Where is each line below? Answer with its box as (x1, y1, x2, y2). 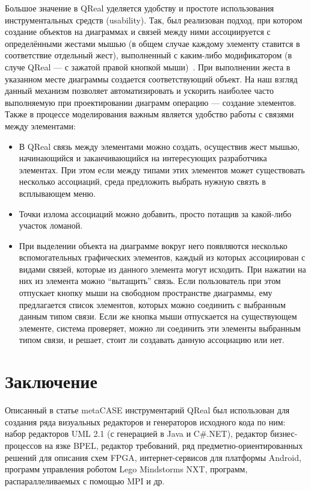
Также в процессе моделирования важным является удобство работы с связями (5, 108, 294, 120)
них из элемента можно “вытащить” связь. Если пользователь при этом (19, 274, 281, 287)
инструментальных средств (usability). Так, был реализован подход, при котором (5, 13, 303, 26)
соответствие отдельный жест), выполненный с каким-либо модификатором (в (5, 49, 292, 61)
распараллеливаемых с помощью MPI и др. (5, 474, 165, 487)
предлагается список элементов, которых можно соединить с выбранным (19, 298, 286, 310)
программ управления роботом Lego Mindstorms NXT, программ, (5, 463, 248, 475)
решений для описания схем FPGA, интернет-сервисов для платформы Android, (5, 451, 301, 463)
